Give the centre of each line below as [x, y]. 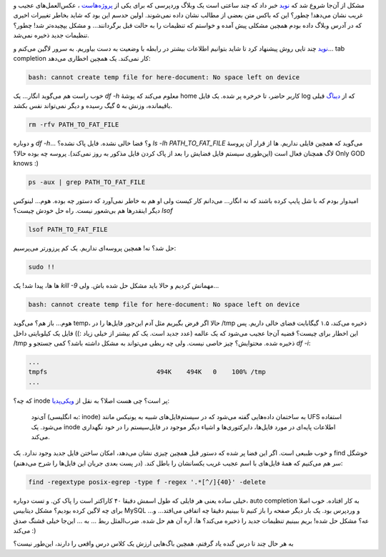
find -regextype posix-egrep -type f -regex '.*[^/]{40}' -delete [147, 482]
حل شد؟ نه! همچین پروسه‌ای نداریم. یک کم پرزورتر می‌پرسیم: [95, 248]
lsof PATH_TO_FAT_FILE [68, 230]
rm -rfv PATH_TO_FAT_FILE [74, 125]
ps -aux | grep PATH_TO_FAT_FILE [87, 182]
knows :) [26, 164]
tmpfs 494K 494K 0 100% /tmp [147, 372]
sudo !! [41, 267]
